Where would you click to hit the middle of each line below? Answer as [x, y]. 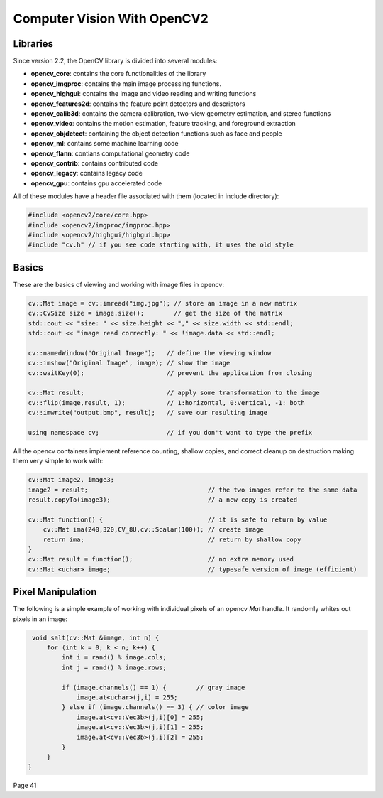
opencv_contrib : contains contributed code [95, 163]
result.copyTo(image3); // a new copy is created [163, 500]
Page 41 [25, 785]
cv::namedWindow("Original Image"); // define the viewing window [150, 353]
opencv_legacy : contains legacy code [87, 173]
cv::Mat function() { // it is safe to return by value [178, 519]
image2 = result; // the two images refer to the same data [193, 490]
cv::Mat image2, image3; [71, 480]
